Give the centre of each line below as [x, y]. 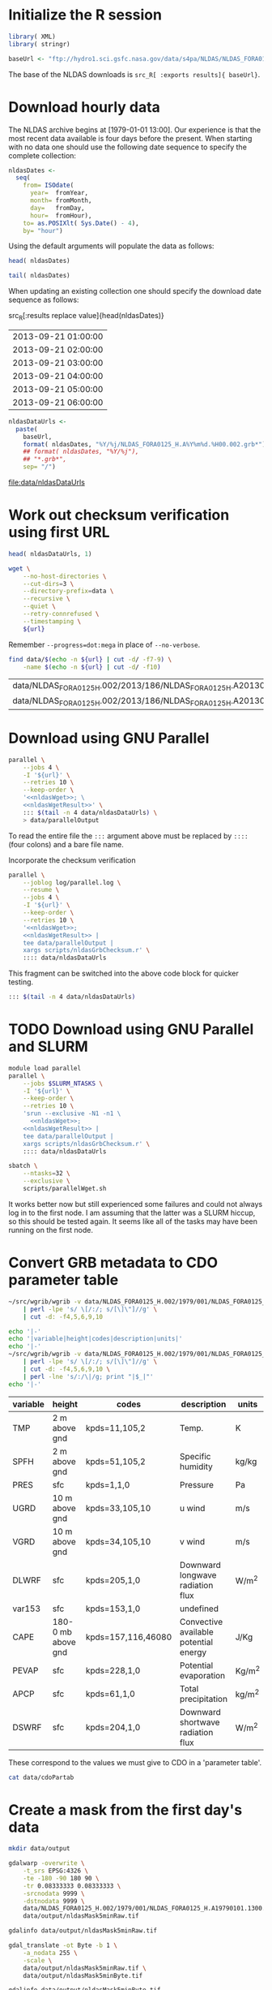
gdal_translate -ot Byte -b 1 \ [63, 1945]
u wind [192, 1508]
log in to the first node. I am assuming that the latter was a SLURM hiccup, [132, 1213]
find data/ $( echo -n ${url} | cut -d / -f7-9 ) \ [90, 659]
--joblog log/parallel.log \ [72, 882]
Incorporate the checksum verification [72, 860]
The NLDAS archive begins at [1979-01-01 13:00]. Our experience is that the [135, 129]
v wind [192, 1541]
